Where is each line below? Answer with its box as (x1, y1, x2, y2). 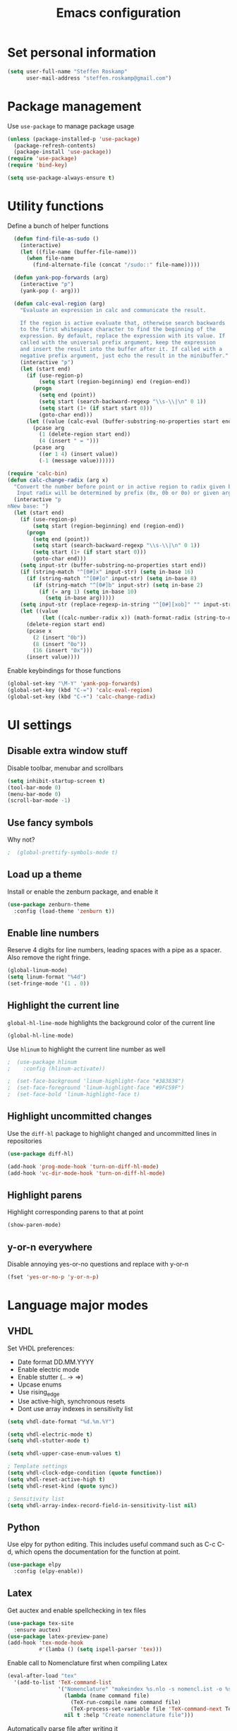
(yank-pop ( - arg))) (20, 287, 80, 294)
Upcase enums (17, 1380, 62, 1389)
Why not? (7, 835, 35, 844)
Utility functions (7, 198, 104, 215)
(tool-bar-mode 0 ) (7, 784, 61, 791)
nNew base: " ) (7, 503, 49, 510)
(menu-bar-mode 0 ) (7, 791, 61, 798)
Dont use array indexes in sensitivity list (17, 1404, 133, 1413)
